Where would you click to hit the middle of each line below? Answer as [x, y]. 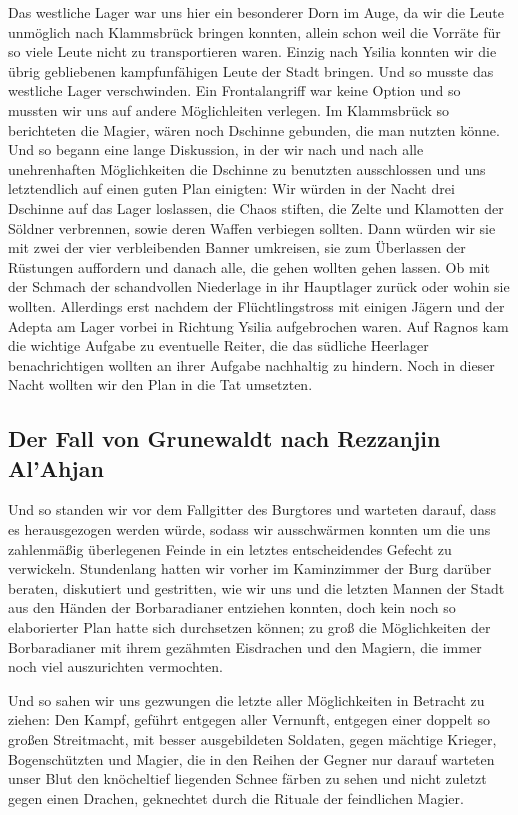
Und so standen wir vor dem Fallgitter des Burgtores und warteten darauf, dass [252, 509]
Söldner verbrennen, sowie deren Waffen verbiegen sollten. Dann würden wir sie [252, 227]
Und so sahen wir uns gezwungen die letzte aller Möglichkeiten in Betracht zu [246, 699]
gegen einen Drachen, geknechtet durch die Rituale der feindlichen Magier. [236, 797]
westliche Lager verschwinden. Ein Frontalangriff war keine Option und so [234, 90]
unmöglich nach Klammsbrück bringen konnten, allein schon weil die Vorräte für [254, 31]
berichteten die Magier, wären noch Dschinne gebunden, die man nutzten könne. [254, 129]
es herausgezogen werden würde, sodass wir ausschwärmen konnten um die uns [249, 529]
